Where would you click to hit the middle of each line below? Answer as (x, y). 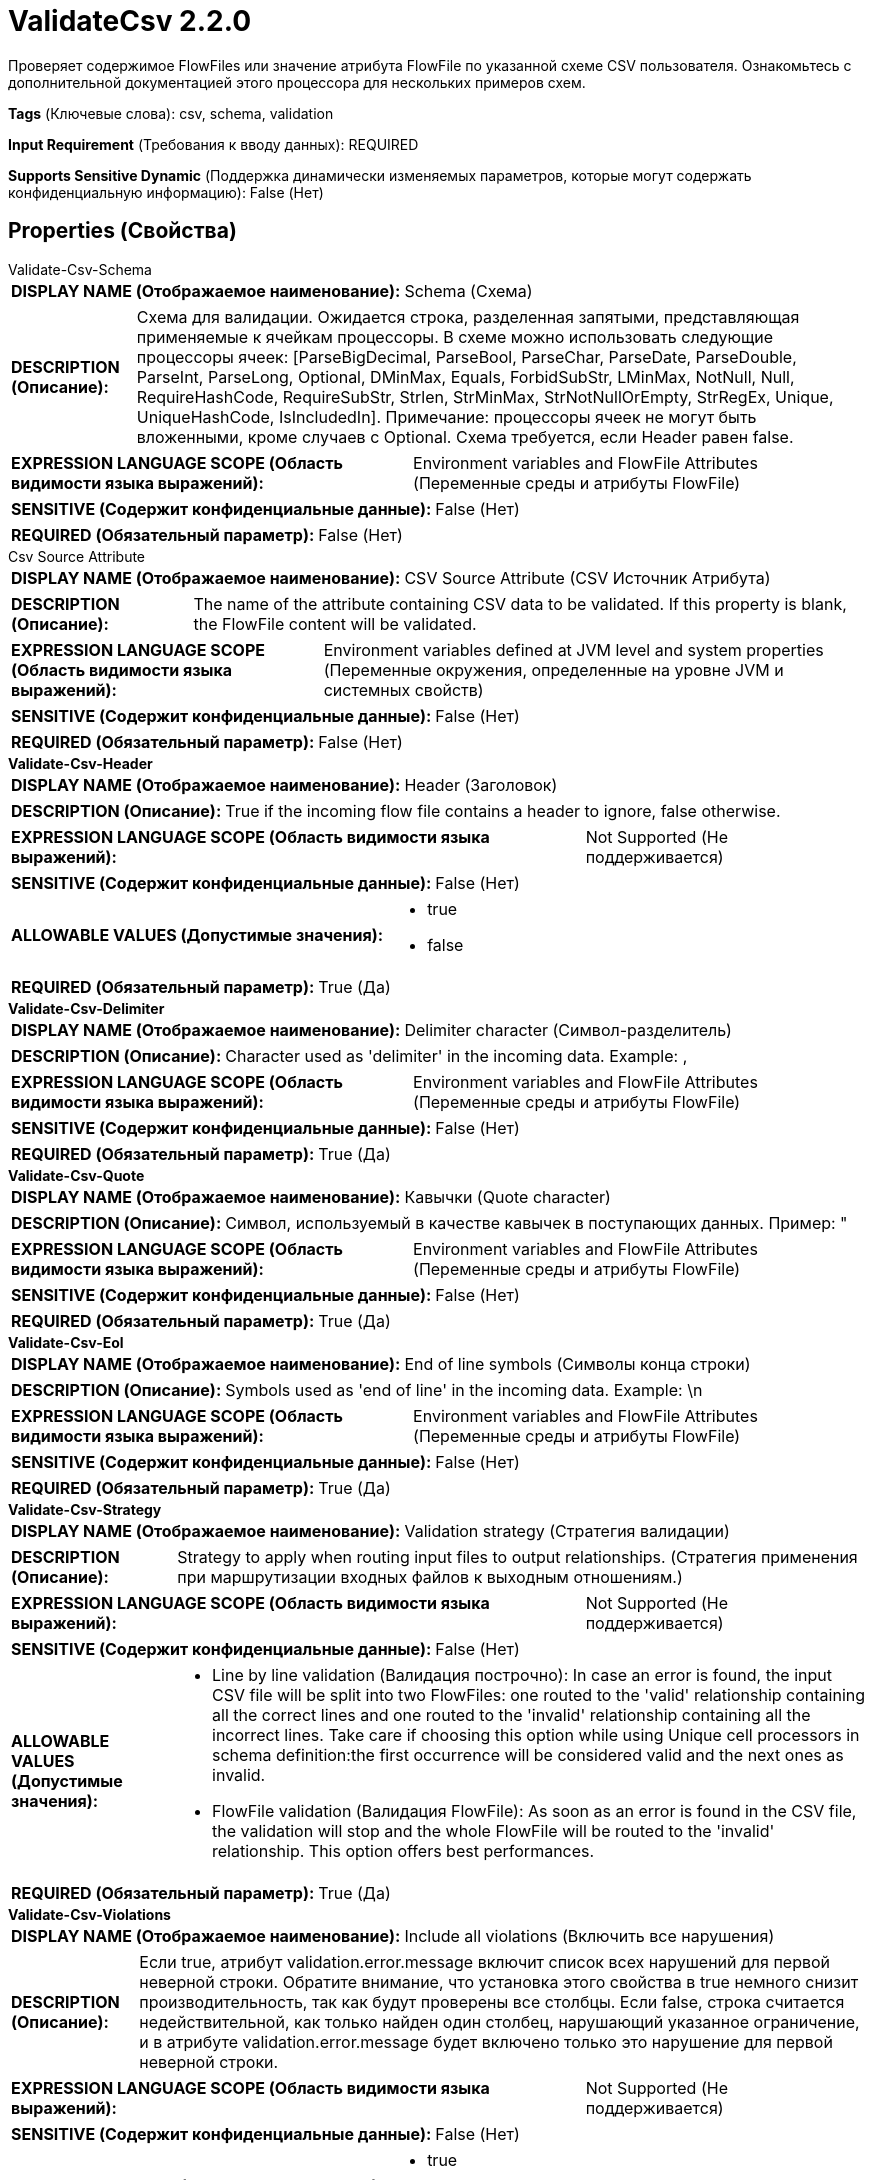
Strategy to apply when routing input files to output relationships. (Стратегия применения (517, 1556)
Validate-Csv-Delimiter (86, 1008)
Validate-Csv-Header (80, 763)
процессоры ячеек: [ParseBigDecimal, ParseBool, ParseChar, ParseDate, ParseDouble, (466, 356)
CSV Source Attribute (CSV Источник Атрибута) (587, 577)
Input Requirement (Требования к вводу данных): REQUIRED (213, 144)
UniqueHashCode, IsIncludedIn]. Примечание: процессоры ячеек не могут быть (446, 416)
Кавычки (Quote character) (507, 1196)
